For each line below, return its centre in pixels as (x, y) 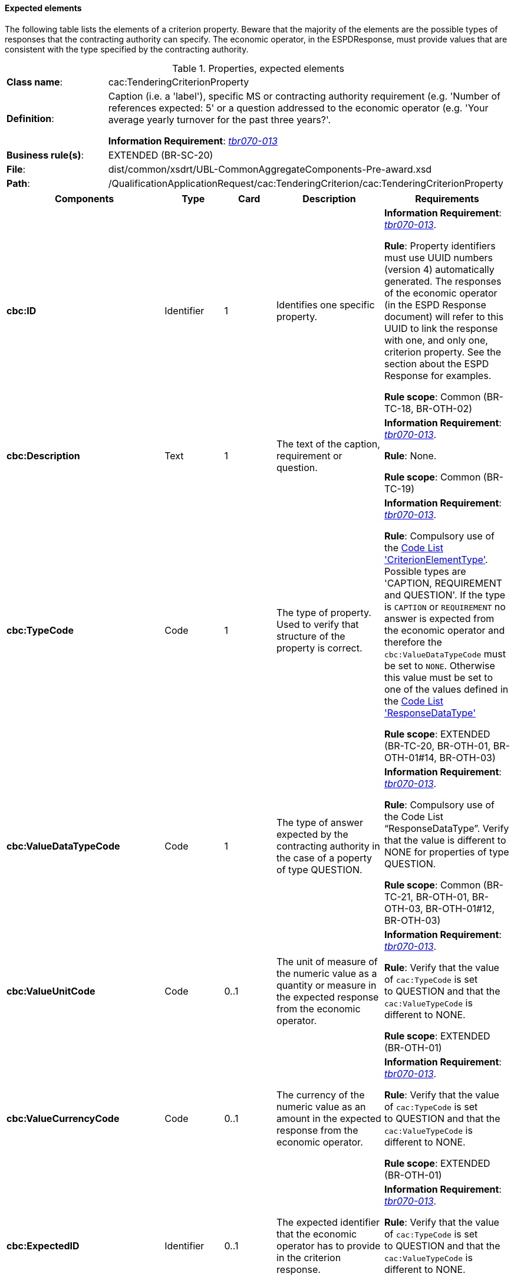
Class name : (35, 82)
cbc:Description (43, 455)
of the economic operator (441, 293)
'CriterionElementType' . (436, 559)
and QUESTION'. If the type (445, 595)
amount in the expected (329, 1118)
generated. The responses (443, 281)
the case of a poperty (324, 858)
